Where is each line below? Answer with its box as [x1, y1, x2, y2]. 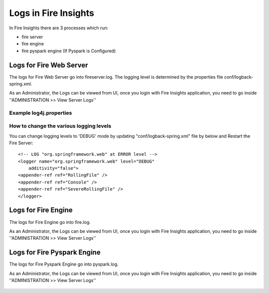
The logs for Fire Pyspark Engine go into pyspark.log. [9, 261, 119, 267]
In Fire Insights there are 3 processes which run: [9, 25, 109, 31]
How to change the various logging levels [9, 122, 112, 129]
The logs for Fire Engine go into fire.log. [9, 219, 91, 225]
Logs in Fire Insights [9, 7, 95, 18]
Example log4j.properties [9, 109, 72, 116]
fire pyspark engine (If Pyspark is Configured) [21, 48, 116, 54]
